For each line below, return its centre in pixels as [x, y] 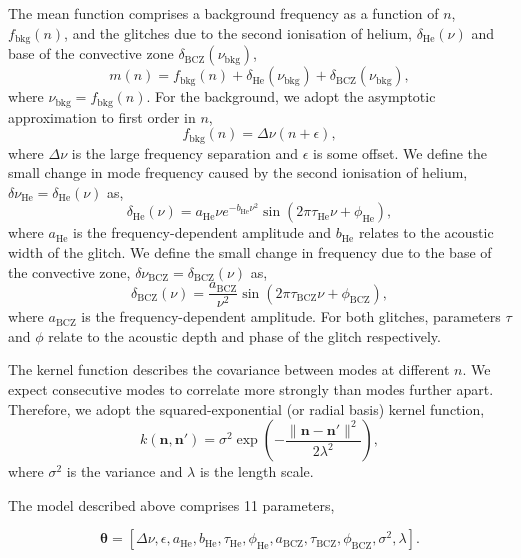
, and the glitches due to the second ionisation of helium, [238, 32]
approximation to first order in [102, 116]
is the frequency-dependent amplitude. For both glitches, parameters [291, 316]
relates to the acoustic [426, 232]
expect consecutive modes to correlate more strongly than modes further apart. [251, 388]
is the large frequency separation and [184, 152]
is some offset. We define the [400, 152]
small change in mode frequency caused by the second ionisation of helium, [238, 172]
